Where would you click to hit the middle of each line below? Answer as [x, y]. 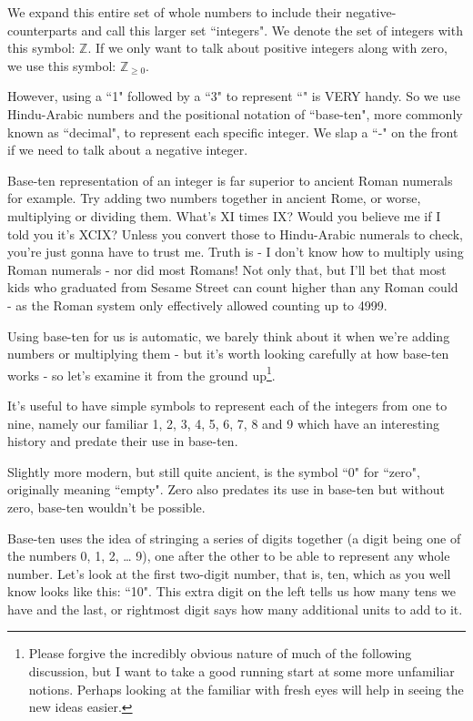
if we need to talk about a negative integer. [128, 150]
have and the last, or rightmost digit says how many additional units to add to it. [235, 609]
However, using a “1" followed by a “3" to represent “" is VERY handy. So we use [234, 96]
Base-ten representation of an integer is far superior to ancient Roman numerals [230, 180]
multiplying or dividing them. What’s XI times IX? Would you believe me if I [224, 215]
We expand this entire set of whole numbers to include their [175, 12]
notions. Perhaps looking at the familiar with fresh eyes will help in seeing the [246, 689]
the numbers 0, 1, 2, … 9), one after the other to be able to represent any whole [229, 556]
